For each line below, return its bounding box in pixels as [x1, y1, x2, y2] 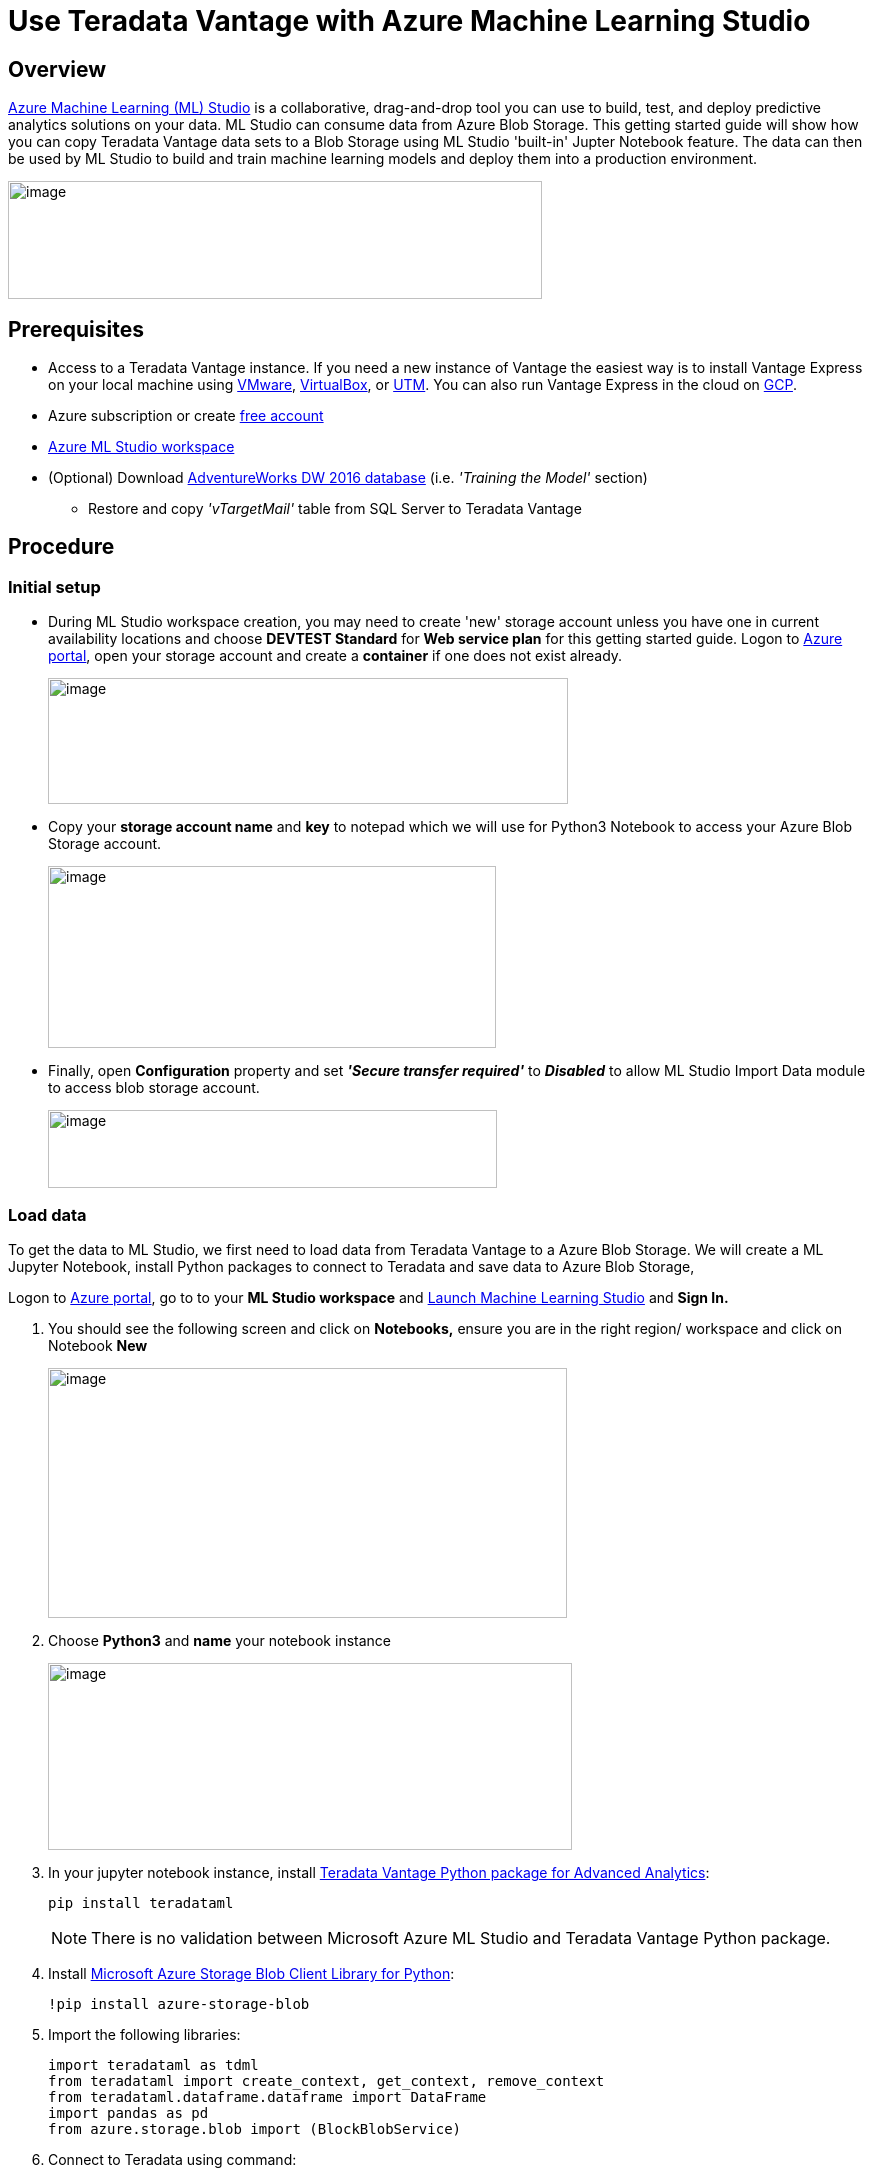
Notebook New [48, 1336, 148, 1354]
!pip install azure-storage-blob [48, 1995, 310, 2012]
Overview [8, 56, 107, 82]
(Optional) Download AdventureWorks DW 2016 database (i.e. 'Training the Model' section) [48, 469, 648, 487]
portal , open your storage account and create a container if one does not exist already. [48, 647, 623, 665]
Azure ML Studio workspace [48, 438, 235, 456]
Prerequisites [8, 316, 144, 342]
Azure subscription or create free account [48, 407, 324, 425]
